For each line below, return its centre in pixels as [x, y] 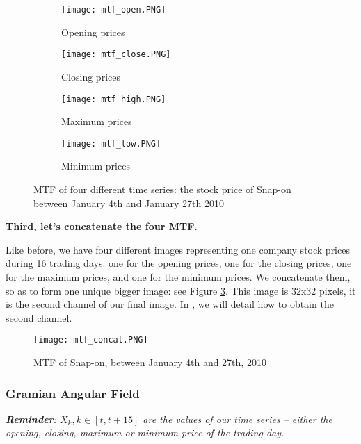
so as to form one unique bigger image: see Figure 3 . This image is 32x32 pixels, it [181, 290]
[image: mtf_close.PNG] [116, 55]
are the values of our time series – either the [238, 419]
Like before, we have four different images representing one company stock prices [178, 249]
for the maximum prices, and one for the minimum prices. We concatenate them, [178, 276]
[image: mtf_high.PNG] [114, 99]
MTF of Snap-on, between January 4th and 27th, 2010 [150, 362]
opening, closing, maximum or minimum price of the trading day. [145, 433]
